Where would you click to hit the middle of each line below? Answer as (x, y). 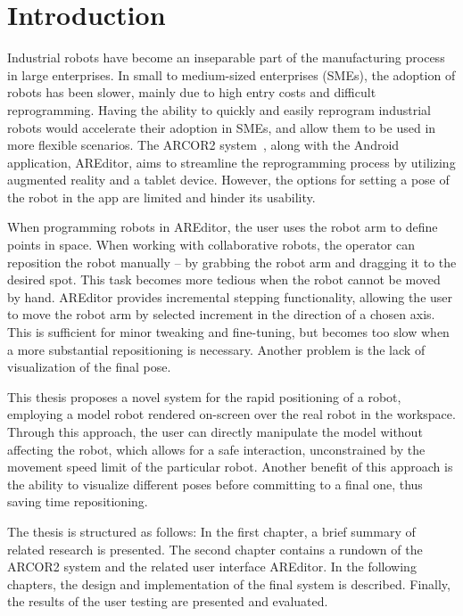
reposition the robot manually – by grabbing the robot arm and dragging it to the (232, 262)
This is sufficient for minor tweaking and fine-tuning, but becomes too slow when (228, 332)
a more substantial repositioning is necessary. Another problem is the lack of (216, 349)
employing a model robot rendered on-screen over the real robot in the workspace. (231, 414)
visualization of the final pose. (89, 367)
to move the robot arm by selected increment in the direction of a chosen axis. (221, 314)
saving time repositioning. (78, 501)
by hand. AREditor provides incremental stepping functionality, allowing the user (230, 296)
